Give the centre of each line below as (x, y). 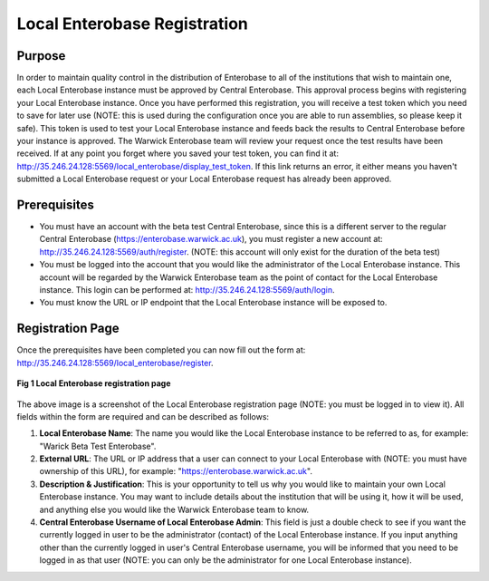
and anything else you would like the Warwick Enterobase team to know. (174, 509)
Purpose (41, 56)
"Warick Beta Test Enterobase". (98, 446)
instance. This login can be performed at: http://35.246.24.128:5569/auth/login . (187, 290)
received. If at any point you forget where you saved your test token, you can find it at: (178, 153)
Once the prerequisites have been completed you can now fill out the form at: (161, 350)
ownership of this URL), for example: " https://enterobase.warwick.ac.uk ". (176, 471)
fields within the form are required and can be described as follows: (143, 416)
